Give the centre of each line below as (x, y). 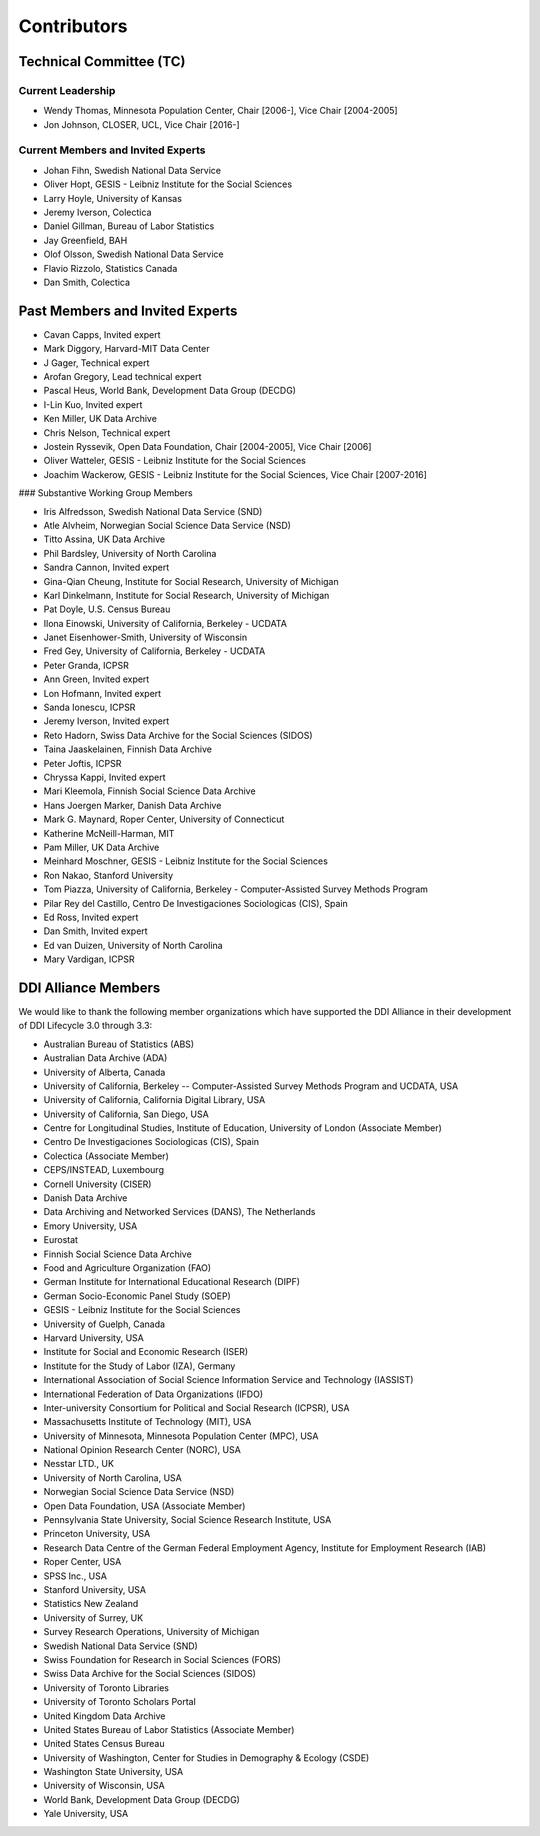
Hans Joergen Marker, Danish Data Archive (132, 805)
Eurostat (61, 1240)
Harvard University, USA (93, 1337)
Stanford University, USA (95, 1589)
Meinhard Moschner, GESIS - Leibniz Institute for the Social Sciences (186, 861)
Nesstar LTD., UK (79, 1464)
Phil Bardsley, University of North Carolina (130, 553)
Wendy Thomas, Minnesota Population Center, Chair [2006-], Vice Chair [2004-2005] (221, 111)
